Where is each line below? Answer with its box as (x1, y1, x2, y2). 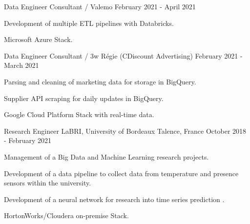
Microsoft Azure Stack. (4, 34, 73, 44)
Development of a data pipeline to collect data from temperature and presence (4, 168, 239, 178)
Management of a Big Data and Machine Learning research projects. (4, 151, 209, 162)
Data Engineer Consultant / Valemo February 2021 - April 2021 (4, 1, 196, 11)
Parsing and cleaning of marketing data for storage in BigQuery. (4, 76, 196, 86)
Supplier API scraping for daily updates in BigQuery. (4, 93, 164, 103)
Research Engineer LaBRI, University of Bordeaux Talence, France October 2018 (4, 125, 247, 136)
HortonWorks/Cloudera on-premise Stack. (4, 210, 129, 221)
